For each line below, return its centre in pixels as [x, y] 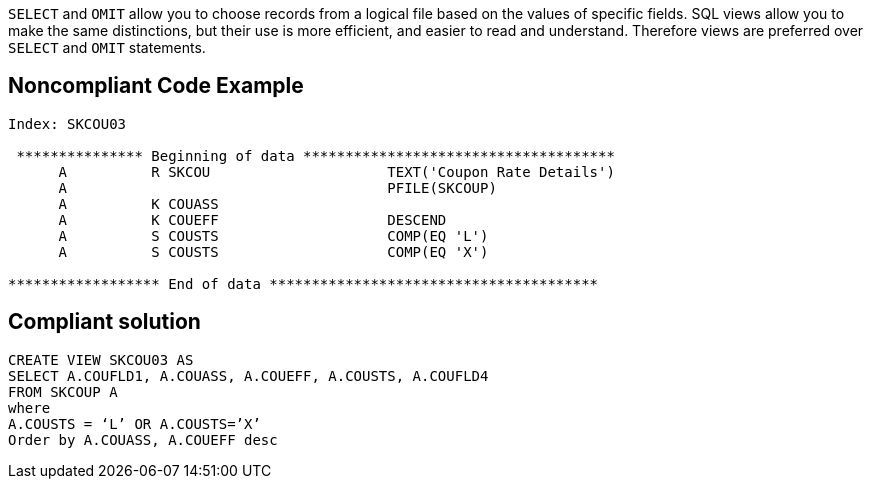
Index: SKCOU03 [67, 123]
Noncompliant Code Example [156, 86]
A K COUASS [138, 203]
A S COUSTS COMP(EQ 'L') [273, 235]
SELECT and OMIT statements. [107, 47]
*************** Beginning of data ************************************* [315, 155]
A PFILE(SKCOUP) [277, 187]
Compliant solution [104, 322]
